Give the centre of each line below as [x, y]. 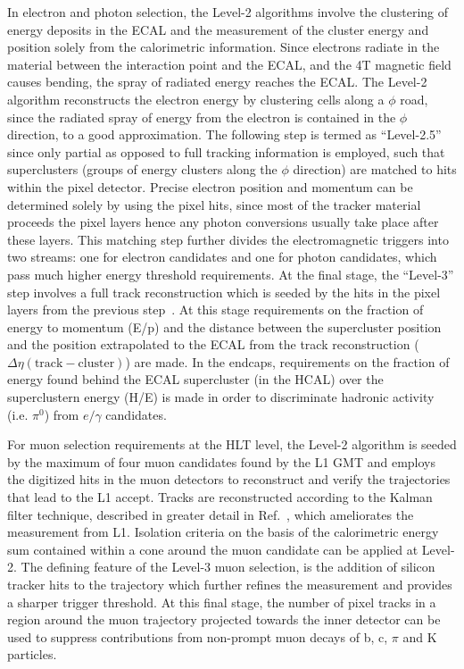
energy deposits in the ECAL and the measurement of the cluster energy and [218, 29]
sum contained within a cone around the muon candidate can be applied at [213, 549]
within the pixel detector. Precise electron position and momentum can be [210, 186]
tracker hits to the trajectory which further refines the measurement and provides [230, 584]
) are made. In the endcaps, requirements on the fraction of [287, 361]
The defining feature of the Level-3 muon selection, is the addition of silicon [228, 567]
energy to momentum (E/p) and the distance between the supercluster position [224, 326]
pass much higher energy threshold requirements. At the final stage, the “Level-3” [231, 274]
